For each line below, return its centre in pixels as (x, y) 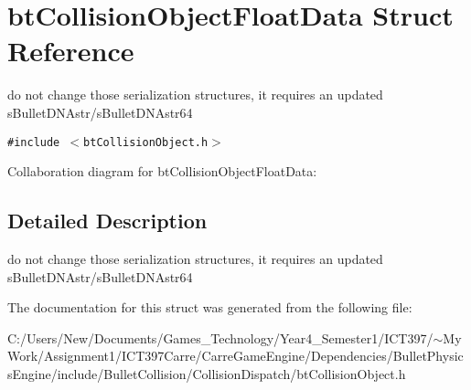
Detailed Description (107, 221)
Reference (71, 51)
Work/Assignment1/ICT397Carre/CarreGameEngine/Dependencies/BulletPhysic (235, 356)
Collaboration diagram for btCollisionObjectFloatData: (162, 171)
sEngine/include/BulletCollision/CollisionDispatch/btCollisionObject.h (207, 373)
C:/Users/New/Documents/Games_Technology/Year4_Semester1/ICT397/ (220, 337)
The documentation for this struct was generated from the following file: (210, 307)
